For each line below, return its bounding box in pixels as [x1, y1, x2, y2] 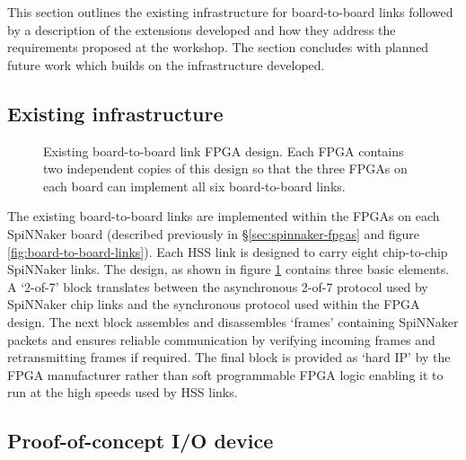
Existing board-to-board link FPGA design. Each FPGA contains [43, 141, 404, 160]
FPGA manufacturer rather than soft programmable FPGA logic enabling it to [7, 365, 444, 384]
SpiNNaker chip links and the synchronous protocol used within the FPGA [7, 295, 420, 314]
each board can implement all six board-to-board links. [43, 176, 346, 195]
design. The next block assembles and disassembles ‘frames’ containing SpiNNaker [7, 312, 459, 331]
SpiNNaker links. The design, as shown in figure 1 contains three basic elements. [7, 260, 450, 279]
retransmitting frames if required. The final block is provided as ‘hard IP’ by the [7, 348, 451, 367]
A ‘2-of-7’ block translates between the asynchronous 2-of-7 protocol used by [7, 277, 428, 296]
